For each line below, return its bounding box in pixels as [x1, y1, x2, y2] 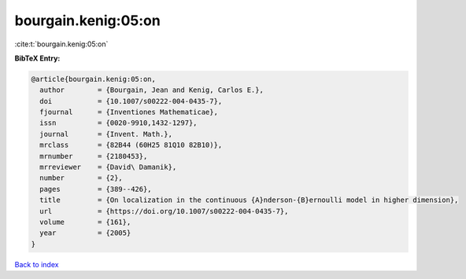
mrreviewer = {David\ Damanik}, [39, 163, 177, 172]
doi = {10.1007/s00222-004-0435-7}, [39, 97, 223, 105]
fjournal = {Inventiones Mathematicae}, [39, 108, 218, 117]
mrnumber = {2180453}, [39, 152, 148, 160]
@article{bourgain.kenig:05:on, [31, 75, 157, 83]
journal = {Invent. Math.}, [39, 130, 173, 138]
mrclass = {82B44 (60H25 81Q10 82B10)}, [39, 141, 223, 149]
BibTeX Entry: [14, 53, 61, 63]
